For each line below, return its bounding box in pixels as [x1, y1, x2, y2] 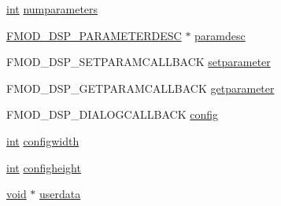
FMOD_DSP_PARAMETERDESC [6, 27, 182, 43]
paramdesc [194, 27, 246, 43]
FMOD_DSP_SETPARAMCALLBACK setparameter [6, 53, 271, 70]
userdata [39, 186, 81, 202]
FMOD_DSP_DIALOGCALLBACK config [6, 106, 219, 123]
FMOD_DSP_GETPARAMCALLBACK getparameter [6, 79, 275, 96]
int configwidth [6, 132, 79, 149]
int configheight [6, 159, 81, 175]
